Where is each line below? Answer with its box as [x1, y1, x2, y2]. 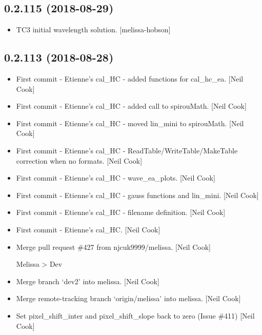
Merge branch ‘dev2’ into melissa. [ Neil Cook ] [16, 275, 159, 286]
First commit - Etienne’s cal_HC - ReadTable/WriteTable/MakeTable [16, 145, 238, 155]
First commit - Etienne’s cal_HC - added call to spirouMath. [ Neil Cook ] [16, 101, 247, 111]
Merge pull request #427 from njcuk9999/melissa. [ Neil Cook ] [16, 241, 211, 252]
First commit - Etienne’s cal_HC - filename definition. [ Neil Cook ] [16, 207, 226, 218]
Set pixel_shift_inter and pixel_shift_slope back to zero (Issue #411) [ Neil [16, 310, 255, 321]
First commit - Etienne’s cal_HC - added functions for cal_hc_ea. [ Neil [16, 73, 244, 84]
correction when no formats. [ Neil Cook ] [16, 155, 143, 166]
